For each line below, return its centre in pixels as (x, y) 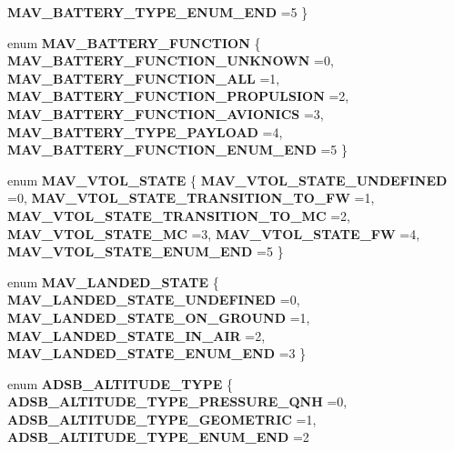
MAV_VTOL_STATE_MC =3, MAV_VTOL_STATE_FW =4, (214, 233)
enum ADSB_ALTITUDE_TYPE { (120, 383)
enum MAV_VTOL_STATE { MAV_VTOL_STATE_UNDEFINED (227, 180)
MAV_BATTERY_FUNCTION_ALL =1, (144, 78)
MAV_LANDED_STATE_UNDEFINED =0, (154, 300)
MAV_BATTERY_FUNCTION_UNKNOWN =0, (171, 60)
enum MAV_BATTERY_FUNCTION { (134, 42)
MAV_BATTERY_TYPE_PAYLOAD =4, (145, 131)
